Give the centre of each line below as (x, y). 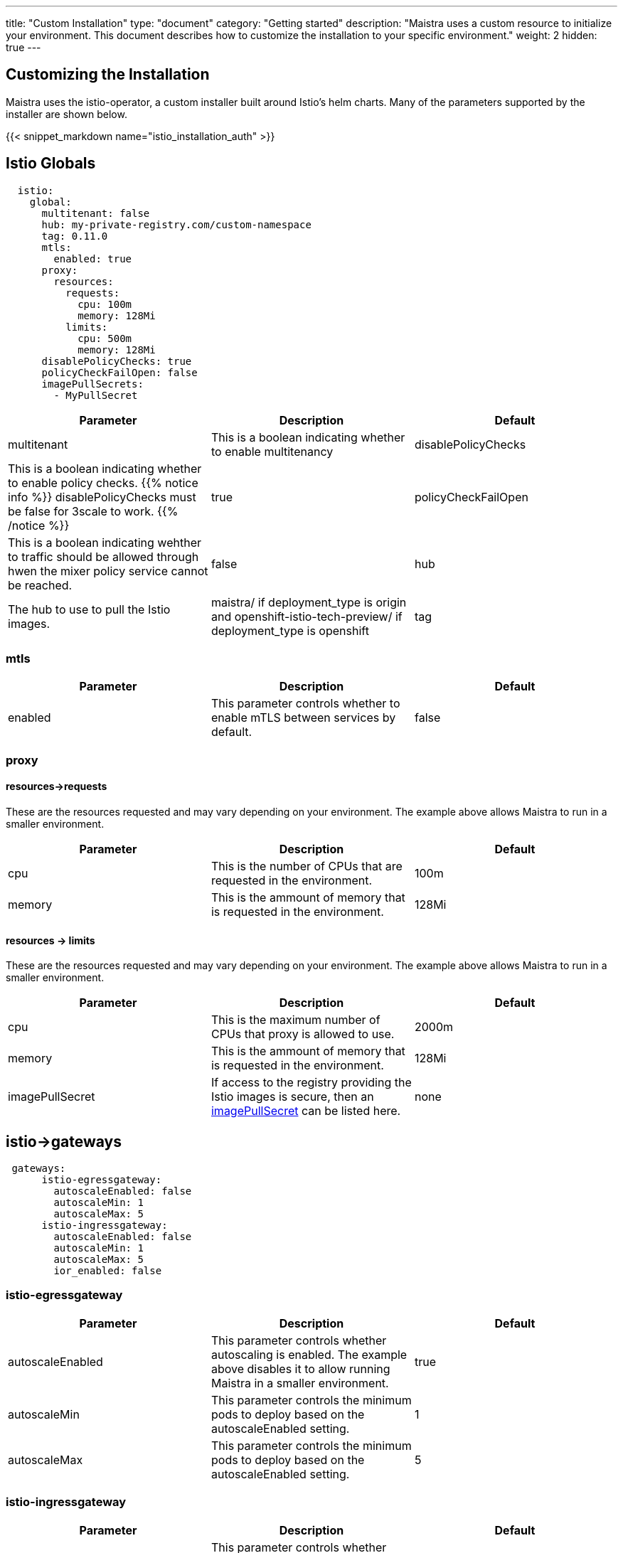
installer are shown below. (66, 114)
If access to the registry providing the (311, 1083)
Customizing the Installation (108, 75)
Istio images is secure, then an (292, 1097)
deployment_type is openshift (290, 630)
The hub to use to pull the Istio (89, 609)
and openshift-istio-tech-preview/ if (307, 616)
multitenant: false (96, 213)
